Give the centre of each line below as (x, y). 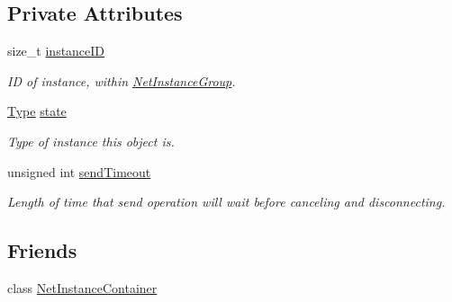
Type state (37, 111)
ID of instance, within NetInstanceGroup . (122, 80)
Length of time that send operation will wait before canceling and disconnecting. (226, 202)
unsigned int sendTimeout (79, 171)
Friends (42, 250)
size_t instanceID (56, 51)
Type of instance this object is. (91, 141)
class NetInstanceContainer (82, 287)
